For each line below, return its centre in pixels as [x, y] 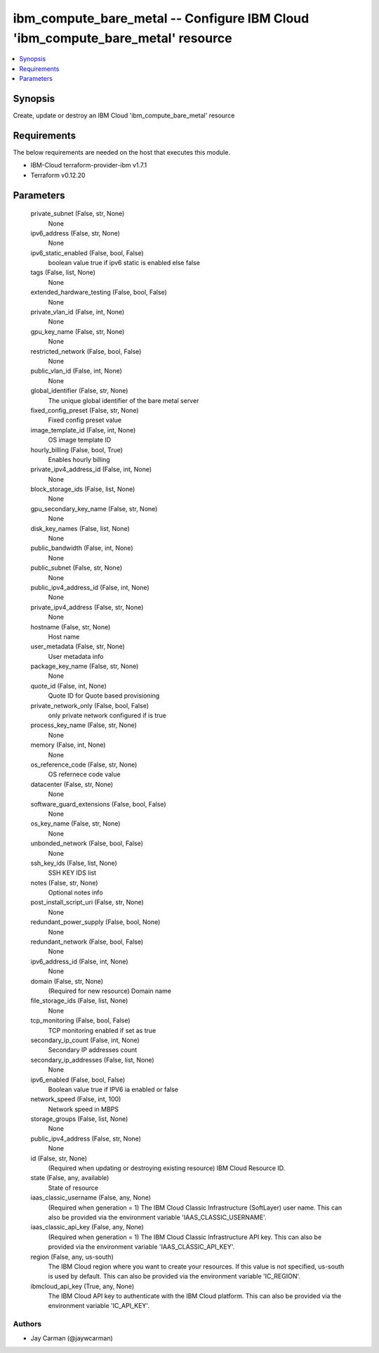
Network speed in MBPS [84, 1109]
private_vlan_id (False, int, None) [78, 312]
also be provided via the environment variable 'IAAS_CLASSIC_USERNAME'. [157, 1217]
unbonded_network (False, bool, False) [87, 843]
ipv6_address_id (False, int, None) [80, 961]
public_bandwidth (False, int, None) [82, 548]
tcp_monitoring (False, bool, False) [80, 1020]
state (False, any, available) [70, 1178]
